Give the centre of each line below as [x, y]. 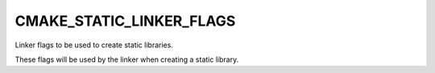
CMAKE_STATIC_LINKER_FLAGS [125, 21]
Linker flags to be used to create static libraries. [94, 45]
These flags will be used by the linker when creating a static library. [127, 59]
